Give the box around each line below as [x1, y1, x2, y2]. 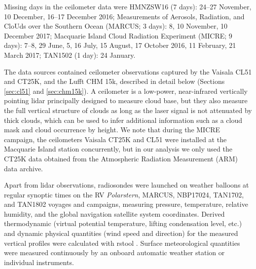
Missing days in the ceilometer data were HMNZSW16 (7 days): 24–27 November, [4, 1, 252, 11]
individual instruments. [4, 257, 74, 267]
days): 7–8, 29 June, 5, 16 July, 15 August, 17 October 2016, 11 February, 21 [4, 40, 236, 50]
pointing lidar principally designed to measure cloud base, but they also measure [4, 95, 248, 106]
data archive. [4, 163, 43, 173]
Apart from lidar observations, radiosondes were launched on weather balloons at [4, 180, 249, 190]
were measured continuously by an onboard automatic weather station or [4, 247, 225, 258]
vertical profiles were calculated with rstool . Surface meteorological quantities [4, 237, 240, 248]
